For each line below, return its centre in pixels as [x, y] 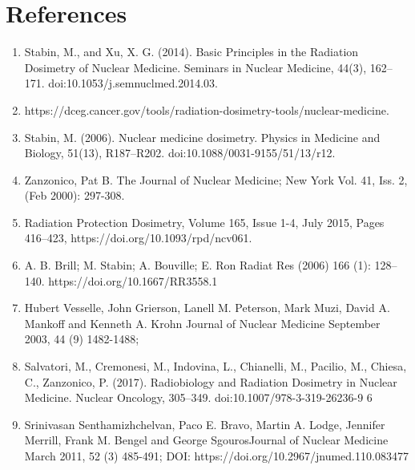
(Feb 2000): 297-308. [75, 195]
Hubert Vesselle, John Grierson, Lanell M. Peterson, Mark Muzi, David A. [207, 308]
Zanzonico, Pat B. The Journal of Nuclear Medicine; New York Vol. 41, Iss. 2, [216, 179]
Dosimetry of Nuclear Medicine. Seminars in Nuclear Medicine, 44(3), [195, 67]
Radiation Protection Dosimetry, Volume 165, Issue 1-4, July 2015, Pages [204, 222]
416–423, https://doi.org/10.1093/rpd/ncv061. [138, 238]
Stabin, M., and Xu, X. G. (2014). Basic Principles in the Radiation [191, 52]
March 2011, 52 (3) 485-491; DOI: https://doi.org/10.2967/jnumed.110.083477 [216, 456]
